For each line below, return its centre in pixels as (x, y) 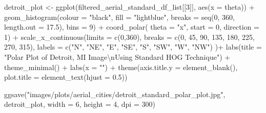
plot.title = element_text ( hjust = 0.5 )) (66, 77)
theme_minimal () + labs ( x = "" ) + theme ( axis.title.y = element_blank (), (121, 67)
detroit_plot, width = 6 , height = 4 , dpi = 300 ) (80, 104)
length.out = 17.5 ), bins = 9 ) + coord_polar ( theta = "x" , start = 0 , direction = (132, 27)
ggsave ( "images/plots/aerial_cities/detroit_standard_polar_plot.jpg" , (115, 94)
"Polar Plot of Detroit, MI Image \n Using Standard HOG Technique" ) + (117, 56)
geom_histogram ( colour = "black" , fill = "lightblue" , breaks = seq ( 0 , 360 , (119, 17)
